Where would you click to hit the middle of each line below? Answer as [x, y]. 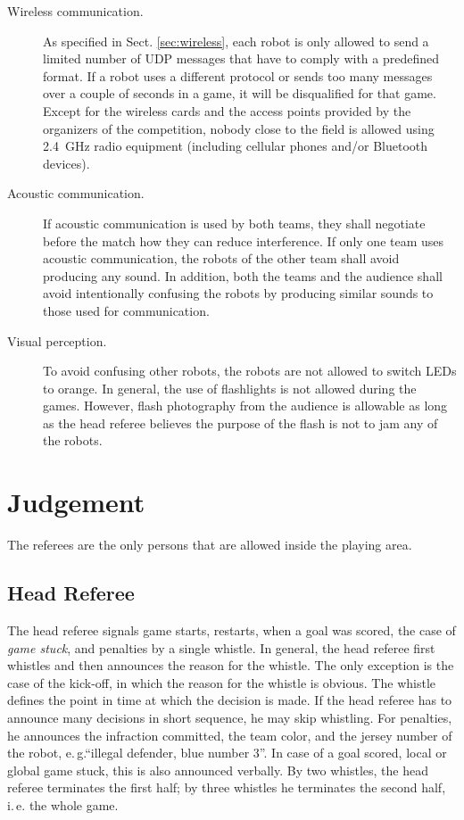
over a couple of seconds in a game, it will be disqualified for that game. [240, 93]
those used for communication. [126, 310]
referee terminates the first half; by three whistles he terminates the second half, [227, 787]
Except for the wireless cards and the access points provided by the [227, 110]
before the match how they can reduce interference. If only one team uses [244, 240]
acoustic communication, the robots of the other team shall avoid [221, 258]
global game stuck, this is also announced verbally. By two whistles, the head [218, 770]
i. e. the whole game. [63, 804]
